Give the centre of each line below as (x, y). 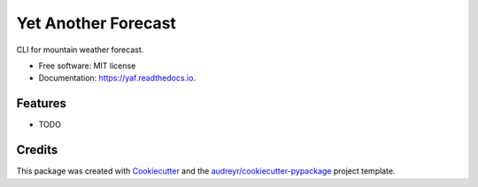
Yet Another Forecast (96, 23)
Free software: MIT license (87, 66)
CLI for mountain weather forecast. (80, 50)
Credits (37, 150)
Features (41, 103)
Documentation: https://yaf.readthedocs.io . (117, 78)
